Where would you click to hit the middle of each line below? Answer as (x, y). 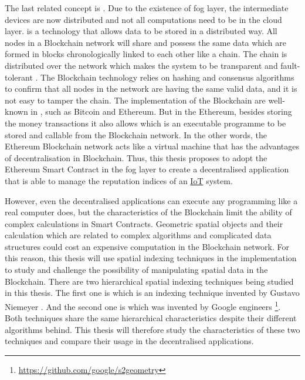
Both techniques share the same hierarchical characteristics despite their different (151, 318)
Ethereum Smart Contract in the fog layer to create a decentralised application (147, 169)
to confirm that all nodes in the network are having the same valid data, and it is (151, 89)
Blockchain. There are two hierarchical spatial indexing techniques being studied (149, 281)
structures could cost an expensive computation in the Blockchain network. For (147, 246)
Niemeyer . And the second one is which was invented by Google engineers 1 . (143, 305)
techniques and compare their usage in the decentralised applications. (129, 341)
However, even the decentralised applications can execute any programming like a (151, 200)
